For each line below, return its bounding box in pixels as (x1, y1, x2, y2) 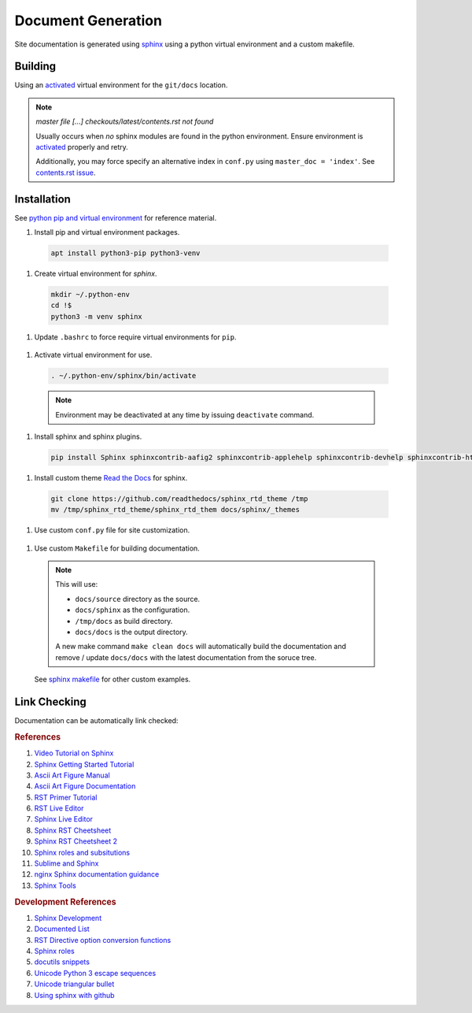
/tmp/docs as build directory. (75, 616, 173, 625)
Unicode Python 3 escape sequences (34, 968, 157, 978)
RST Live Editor (34, 803, 84, 813)
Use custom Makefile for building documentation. (34, 544, 200, 553)
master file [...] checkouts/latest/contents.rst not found (35, 117, 214, 126)
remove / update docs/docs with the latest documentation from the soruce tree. (55, 652, 317, 662)
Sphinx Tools (34, 881, 76, 890)
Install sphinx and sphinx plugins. (34, 432, 142, 441)
